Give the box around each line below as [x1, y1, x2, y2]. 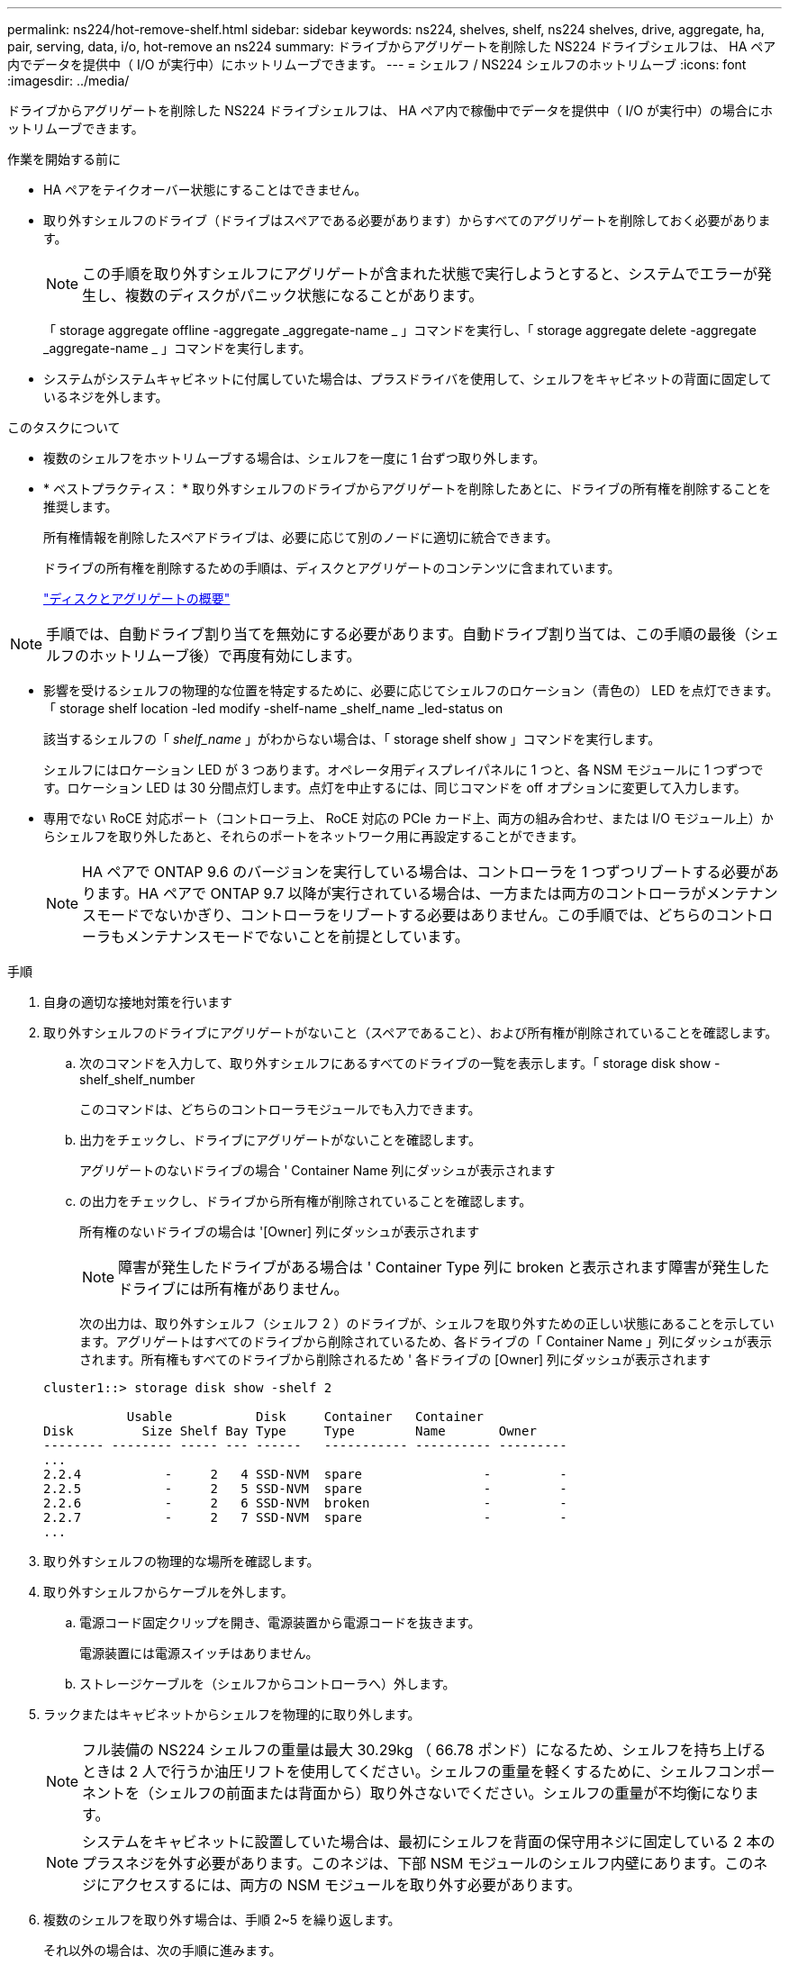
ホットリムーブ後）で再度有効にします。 [89, 647, 361, 665]
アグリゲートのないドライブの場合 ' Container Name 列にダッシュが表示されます [79, 1163, 556, 1178]
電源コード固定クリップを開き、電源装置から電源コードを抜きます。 [79, 1615, 481, 1630]
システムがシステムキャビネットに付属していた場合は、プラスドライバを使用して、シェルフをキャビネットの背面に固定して [43, 371, 772, 386]
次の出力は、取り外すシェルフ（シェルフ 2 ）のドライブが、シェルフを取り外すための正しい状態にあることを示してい [79, 1316, 775, 1331]
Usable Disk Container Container [126, 1409, 484, 1424]
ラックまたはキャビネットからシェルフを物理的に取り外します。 [43, 1707, 421, 1722]
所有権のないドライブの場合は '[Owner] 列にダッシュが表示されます [79, 1224, 480, 1239]
